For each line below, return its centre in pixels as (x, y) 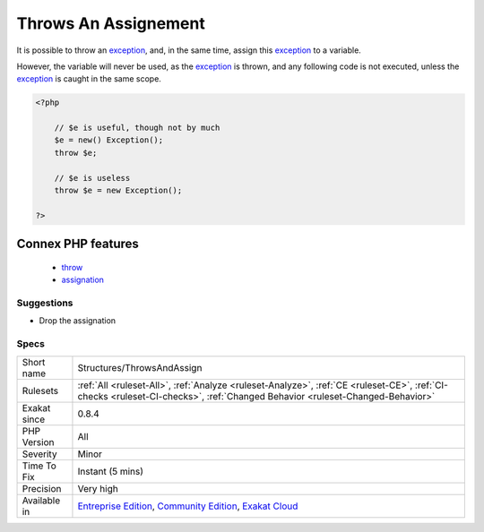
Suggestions (45, 303)
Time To (39, 466)
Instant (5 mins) (110, 471)
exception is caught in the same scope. (89, 79)
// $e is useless (92, 178)
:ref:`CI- (431, 385)
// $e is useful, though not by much (137, 128)
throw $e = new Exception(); (118, 191)
